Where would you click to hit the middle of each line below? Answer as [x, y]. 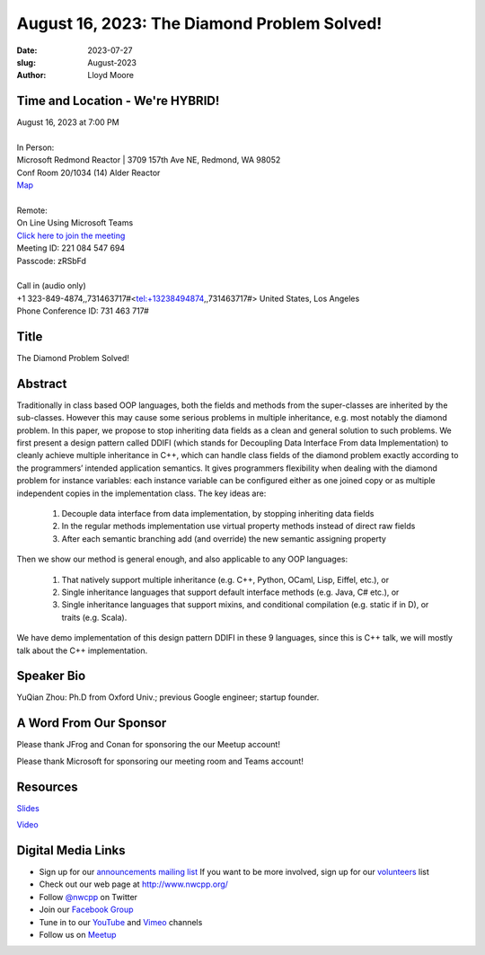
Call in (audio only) [52, 286]
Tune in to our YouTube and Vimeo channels [121, 922]
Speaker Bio [51, 676]
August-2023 [112, 62]
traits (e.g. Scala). [94, 617]
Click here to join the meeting [71, 235]
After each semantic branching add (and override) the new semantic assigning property [224, 538]
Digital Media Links [71, 850]
